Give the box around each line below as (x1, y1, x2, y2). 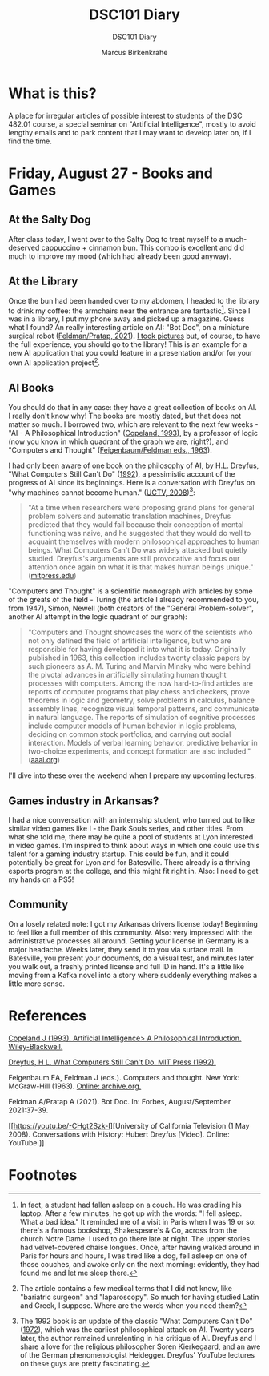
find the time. (8, 136, 52, 146)
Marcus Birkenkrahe (101, 47, 168, 57)
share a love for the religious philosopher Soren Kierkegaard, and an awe (19, 1342, 261, 1351)
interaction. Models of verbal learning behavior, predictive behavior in (27, 738, 258, 748)
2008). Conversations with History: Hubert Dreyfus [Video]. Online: (8, 1129, 230, 1139)
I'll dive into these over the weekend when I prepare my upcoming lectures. (8, 770, 257, 780)
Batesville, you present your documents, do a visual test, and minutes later (8, 953, 254, 963)
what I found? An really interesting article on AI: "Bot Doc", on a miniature (8, 323, 250, 332)
